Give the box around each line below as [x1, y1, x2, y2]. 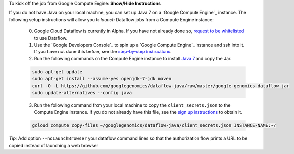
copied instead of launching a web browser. [9, 142, 99, 148]
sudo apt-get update [32, 69, 82, 74]
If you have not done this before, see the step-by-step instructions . [34, 49, 172, 54]
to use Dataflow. [34, 35, 68, 41]
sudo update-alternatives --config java [32, 90, 132, 95]
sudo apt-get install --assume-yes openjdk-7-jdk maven [32, 76, 172, 82]
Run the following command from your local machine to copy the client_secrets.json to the [34, 102, 231, 108]
